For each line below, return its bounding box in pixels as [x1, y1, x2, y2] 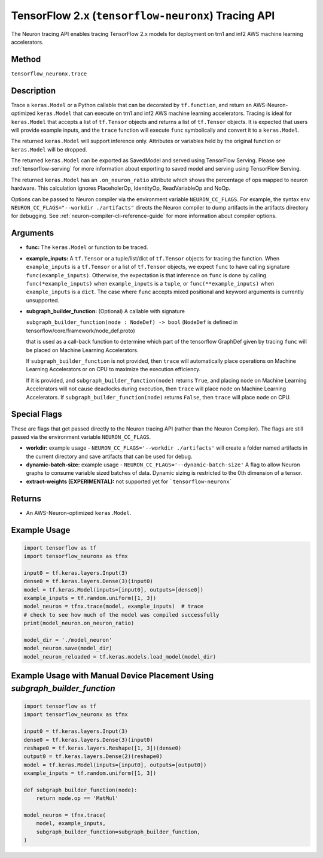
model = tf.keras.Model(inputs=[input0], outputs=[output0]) [23, 761, 207, 768]
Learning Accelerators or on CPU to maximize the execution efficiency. [26, 366, 201, 373]
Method [11, 54, 41, 64]
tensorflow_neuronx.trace [11, 70, 87, 77]
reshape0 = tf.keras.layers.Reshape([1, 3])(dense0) [23, 744, 182, 751]
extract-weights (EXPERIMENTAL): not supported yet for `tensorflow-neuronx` [26, 478, 233, 485]
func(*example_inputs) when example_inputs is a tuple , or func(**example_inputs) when [26, 280, 275, 287]
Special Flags [11, 409, 62, 419]
